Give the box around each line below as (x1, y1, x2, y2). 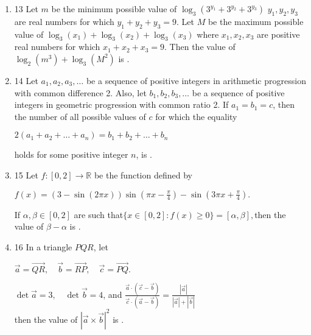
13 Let (14, 2, 38, 15)
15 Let (14, 168, 38, 181)
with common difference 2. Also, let (14, 86, 147, 99)
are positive (257, 27, 300, 40)
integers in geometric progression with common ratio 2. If (14, 98, 229, 111)
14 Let (14, 74, 38, 86)
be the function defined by (94, 168, 192, 181)
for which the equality (155, 110, 237, 122)
